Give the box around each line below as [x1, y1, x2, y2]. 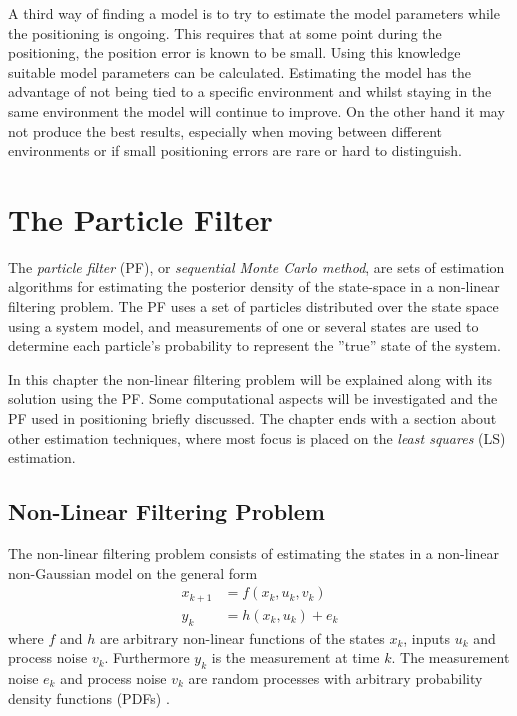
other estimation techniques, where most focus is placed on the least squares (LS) [8, 427, 506, 448]
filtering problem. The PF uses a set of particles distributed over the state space [8, 296, 499, 317]
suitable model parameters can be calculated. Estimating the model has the [8, 61, 471, 82]
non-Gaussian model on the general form [8, 562, 258, 583]
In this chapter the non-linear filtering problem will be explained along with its [8, 368, 493, 389]
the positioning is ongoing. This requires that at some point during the [8, 22, 442, 43]
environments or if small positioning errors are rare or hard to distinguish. [8, 140, 462, 161]
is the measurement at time [211, 647, 380, 668]
